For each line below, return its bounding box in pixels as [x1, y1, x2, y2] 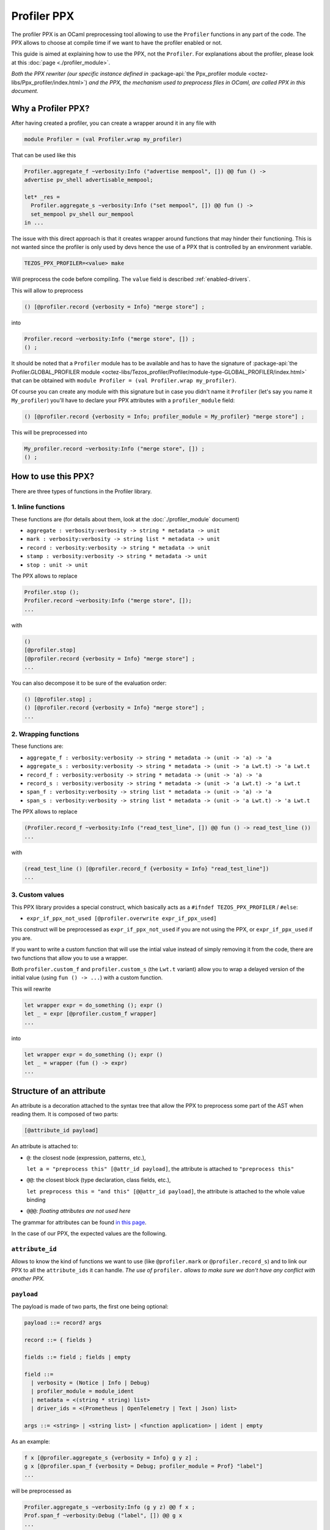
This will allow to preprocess [11, 286, 84, 294]
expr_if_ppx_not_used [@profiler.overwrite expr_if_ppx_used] [26, 915, 217, 922]
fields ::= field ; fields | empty [24, 1353, 131, 1360]
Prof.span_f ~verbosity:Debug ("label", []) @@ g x [24, 1512, 183, 1519]
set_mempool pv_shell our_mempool [31, 211, 134, 217]
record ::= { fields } [24, 1337, 92, 1343]
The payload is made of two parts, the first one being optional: [11, 1303, 169, 1310]
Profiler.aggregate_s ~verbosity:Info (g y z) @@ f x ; [24, 1503, 196, 1510]
